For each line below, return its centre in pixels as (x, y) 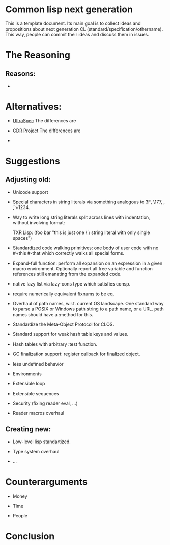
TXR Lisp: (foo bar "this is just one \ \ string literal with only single (81, 232)
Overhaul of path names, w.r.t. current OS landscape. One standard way (88, 303)
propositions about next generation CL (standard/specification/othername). (84, 29)
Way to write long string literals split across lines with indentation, (81, 217)
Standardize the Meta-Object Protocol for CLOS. (63, 324)
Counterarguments (46, 482)
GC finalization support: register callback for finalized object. (76, 354)
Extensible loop (29, 383)
